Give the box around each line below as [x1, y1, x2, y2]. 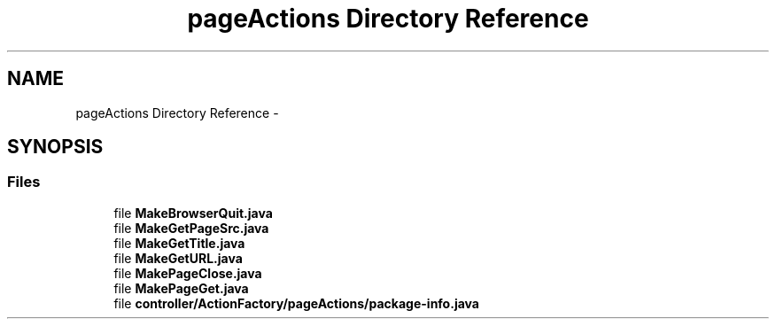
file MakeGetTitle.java [113, 235, 245, 251]
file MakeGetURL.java [113, 250, 243, 266]
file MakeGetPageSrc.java [113, 220, 269, 236]
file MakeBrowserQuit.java [113, 205, 273, 221]
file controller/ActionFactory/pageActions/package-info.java [113, 295, 479, 311]
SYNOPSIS [7, 136, 104, 159]
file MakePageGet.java [113, 280, 249, 296]
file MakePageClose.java [113, 265, 262, 281]
